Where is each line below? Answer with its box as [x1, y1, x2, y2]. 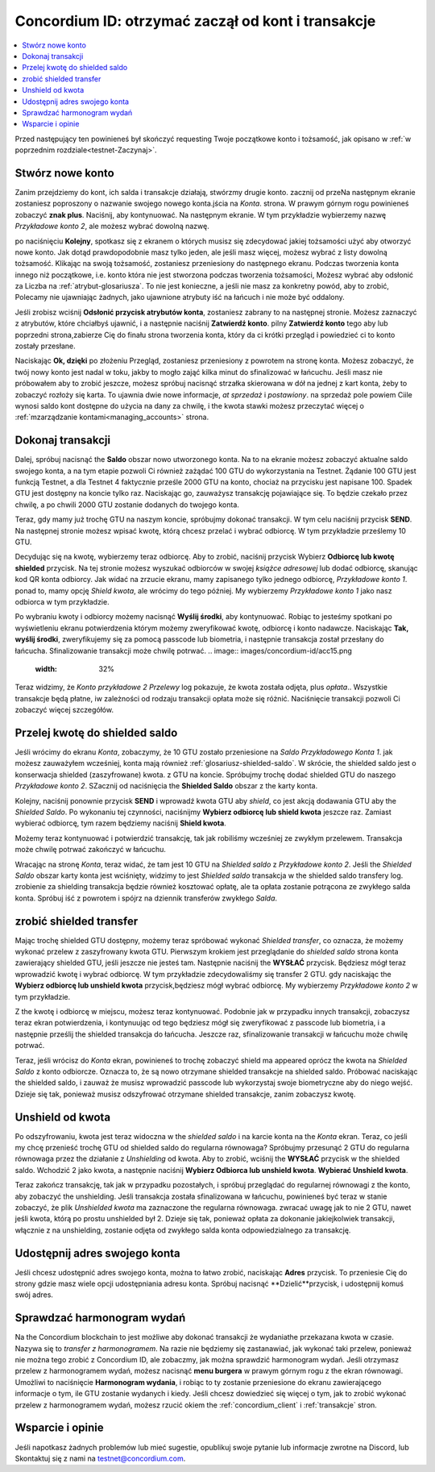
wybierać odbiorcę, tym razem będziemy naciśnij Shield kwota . [14, 818, 227, 828]
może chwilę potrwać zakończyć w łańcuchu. [14, 845, 167, 855]
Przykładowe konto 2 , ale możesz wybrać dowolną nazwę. [14, 222, 209, 231]
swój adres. [14, 1290, 54, 1299]
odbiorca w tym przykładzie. [14, 597, 110, 606]
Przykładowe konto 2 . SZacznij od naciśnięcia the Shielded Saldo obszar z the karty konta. [14, 781, 318, 791]
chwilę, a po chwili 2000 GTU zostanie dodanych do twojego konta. [14, 500, 239, 509]
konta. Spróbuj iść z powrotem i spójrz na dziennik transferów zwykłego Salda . [14, 893, 278, 903]
